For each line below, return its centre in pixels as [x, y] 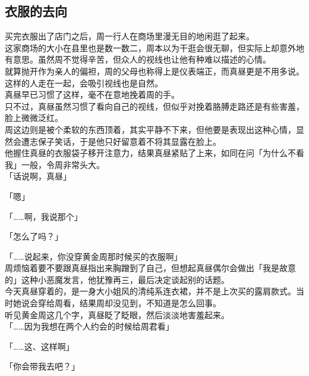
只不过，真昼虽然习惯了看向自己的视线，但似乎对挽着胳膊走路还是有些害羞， [154, 106]
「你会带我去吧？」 [42, 366]
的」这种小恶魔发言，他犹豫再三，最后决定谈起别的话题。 [117, 279]
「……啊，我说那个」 [44, 216]
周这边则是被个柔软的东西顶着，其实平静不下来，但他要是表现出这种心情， [150, 129]
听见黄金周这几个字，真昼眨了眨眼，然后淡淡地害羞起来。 [117, 314]
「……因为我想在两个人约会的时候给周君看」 [89, 326]
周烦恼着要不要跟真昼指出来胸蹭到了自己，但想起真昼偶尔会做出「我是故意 [150, 268]
